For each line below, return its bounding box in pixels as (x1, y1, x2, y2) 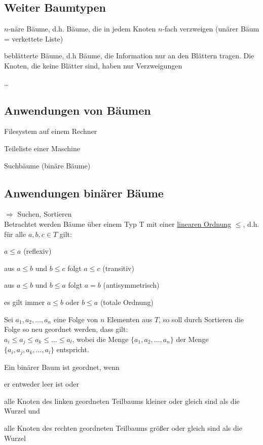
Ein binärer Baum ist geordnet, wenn (4, 361, 120, 372)
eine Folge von (53, 314, 98, 324)
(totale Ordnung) (100, 296, 154, 307)
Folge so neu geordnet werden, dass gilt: (4, 324, 128, 334)
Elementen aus (106, 314, 153, 324)
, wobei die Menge (72, 333, 129, 344)
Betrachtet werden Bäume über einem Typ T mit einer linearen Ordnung (4, 218, 232, 229)
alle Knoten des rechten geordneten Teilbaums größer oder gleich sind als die (4, 422, 242, 433)
